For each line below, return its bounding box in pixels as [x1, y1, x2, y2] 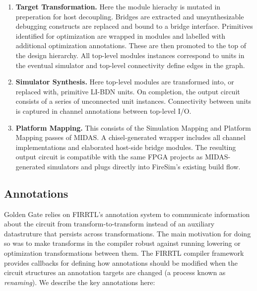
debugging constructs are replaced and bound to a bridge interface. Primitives [15, 21, 253, 31]
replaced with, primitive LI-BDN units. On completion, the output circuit [15, 86, 240, 96]
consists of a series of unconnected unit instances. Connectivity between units [15, 96, 252, 106]
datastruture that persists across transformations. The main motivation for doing [4, 228, 251, 238]
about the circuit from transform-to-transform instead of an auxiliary [4, 218, 215, 229]
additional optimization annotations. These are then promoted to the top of [15, 40, 247, 51]
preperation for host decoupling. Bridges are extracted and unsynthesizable [15, 11, 244, 21]
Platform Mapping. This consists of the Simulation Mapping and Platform [15, 122, 251, 133]
